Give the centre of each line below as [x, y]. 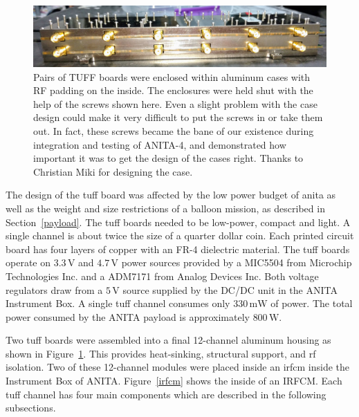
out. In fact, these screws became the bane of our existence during [174, 130]
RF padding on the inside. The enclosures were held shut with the [173, 90]
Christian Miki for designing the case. [113, 171]
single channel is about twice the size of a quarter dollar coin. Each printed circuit [180, 235]
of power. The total [312, 303]
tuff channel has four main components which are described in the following [166, 394]
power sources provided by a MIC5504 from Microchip [237, 262]
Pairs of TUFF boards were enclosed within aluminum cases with [172, 76]
